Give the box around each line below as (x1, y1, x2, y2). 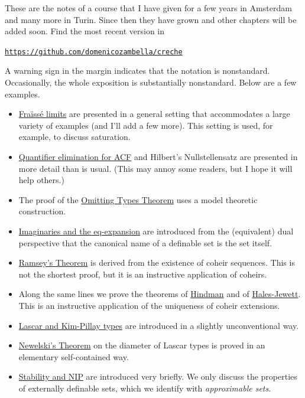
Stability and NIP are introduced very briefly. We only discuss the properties (18, 370, 297, 383)
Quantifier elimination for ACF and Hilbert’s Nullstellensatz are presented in (18, 151, 298, 162)
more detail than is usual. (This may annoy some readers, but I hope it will (18, 162, 293, 174)
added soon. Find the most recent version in (5, 25, 165, 37)
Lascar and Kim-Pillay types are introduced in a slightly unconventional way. (18, 319, 299, 331)
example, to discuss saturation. (18, 131, 131, 143)
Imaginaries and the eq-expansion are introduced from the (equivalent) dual (18, 224, 294, 237)
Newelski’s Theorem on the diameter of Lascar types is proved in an (18, 339, 265, 351)
